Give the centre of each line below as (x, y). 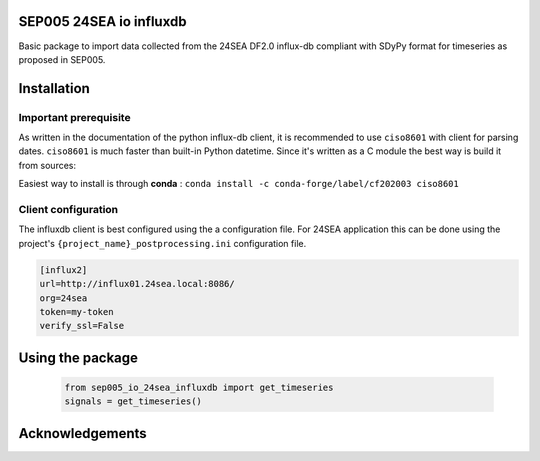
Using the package (78, 357)
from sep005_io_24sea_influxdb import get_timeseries (199, 387)
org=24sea (63, 298)
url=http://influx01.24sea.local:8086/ (137, 284)
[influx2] (63, 269)
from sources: (47, 165)
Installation (54, 88)
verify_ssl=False (82, 326)
